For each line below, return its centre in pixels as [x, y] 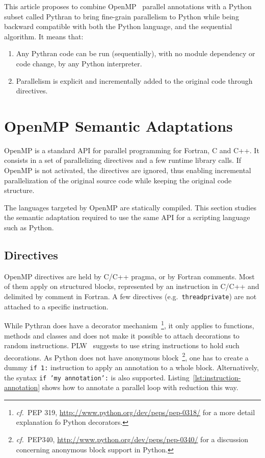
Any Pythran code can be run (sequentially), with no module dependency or [136, 53]
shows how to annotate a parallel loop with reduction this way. [140, 387]
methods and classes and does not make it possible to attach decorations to [122, 335]
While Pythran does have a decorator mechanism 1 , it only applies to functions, [129, 324]
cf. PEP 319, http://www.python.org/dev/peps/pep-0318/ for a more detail [136, 412]
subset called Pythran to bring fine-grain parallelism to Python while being [122, 16]
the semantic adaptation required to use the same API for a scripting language [127, 217]
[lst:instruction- [217, 377]
